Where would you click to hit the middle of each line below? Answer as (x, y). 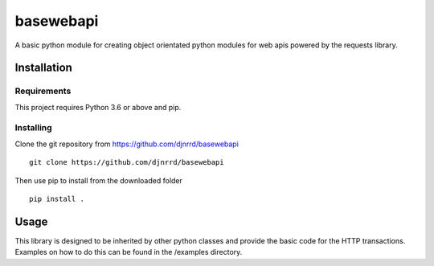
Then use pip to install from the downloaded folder (98, 180)
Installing (33, 128)
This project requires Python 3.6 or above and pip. (98, 107)
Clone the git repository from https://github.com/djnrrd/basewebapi (127, 144)
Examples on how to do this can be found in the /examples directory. (129, 252)
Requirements (43, 91)
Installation (43, 68)
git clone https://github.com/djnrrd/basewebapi (127, 162)
